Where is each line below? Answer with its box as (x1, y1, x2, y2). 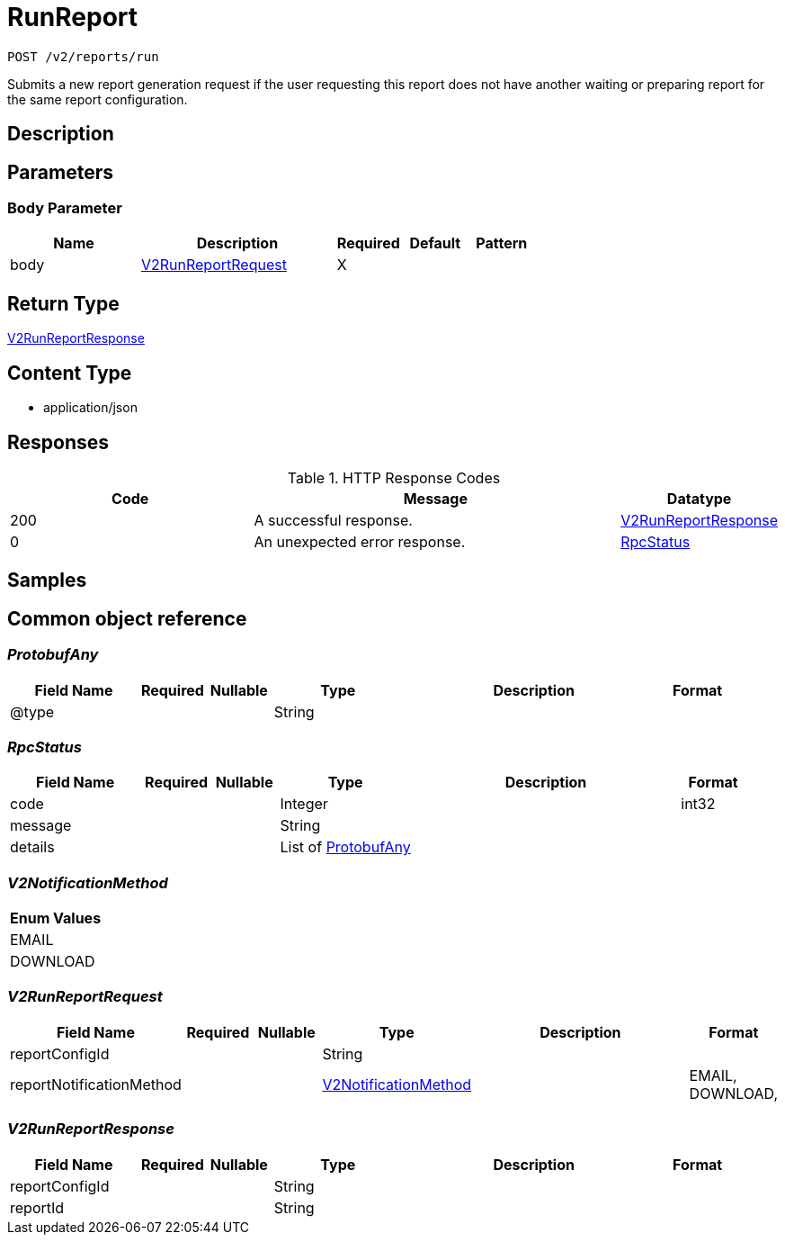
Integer (280, 795, 328, 814)
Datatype (666, 489, 732, 508)
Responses (7, 430, 110, 454)
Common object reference (7, 607, 247, 630)
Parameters (7, 160, 113, 184)
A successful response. (254, 510, 413, 529)
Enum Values (10, 909, 102, 928)
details (10, 838, 55, 857)
